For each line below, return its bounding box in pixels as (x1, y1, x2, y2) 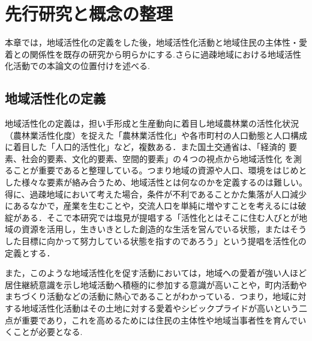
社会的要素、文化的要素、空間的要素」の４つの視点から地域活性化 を (21, 152, 293, 164)
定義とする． (5, 246, 55, 259)
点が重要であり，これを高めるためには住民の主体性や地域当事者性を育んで (5, 313, 298, 326)
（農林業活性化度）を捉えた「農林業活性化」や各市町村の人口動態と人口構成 (5, 128, 307, 141)
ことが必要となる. (13, 325, 83, 338)
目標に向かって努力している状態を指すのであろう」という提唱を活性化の (21, 235, 307, 247)
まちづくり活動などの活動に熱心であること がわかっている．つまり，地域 (5, 290, 290, 303)
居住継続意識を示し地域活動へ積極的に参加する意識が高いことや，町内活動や (5, 278, 307, 291)
